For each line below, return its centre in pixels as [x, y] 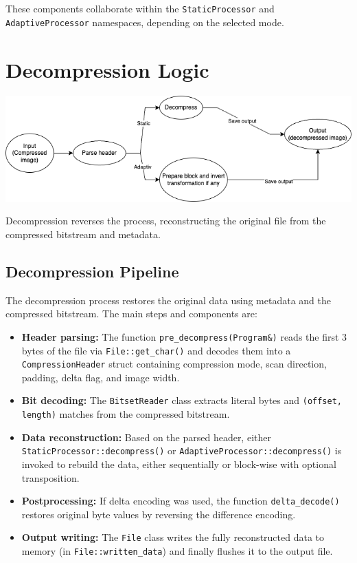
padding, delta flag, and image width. [101, 377]
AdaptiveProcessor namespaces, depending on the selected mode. [145, 22]
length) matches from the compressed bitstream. [126, 414]
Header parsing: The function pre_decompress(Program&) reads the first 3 [184, 336]
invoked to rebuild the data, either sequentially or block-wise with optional [179, 464]
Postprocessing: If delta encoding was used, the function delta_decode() [181, 501]
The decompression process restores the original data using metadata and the [168, 300]
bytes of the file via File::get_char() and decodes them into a [156, 350]
